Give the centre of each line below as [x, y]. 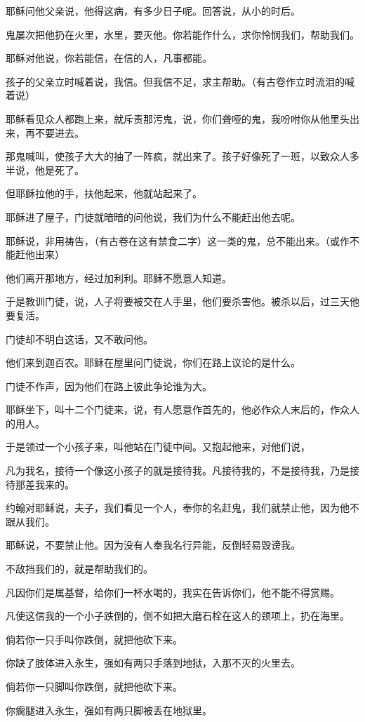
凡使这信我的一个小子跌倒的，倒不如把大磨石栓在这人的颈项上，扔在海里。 [178, 616]
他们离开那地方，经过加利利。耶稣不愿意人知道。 [119, 278]
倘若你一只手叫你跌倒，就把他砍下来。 [94, 639]
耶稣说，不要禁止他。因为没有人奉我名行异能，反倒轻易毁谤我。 [153, 545]
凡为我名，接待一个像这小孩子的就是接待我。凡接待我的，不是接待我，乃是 [178, 470]
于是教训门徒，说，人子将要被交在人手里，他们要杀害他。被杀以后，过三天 [178, 301]
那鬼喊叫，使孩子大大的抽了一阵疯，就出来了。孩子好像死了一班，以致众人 [178, 156]
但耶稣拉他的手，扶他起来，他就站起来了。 [104, 193]
